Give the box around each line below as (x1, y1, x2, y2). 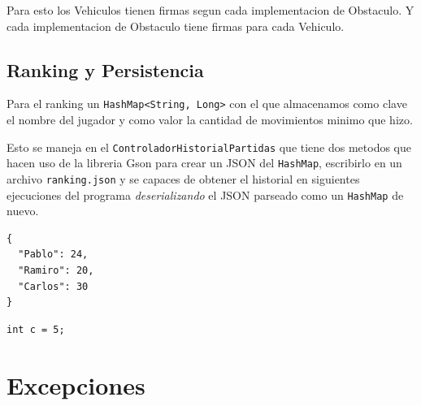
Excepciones (7, 368, 145, 401)
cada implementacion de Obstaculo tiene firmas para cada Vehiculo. (7, 17, 345, 34)
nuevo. (7, 202, 39, 219)
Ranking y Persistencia (7, 57, 204, 82)
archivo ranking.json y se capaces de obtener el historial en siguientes (7, 170, 360, 187)
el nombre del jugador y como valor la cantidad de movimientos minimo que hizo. (7, 111, 413, 128)
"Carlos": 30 (18, 280, 89, 292)
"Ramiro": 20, (18, 265, 94, 277)
